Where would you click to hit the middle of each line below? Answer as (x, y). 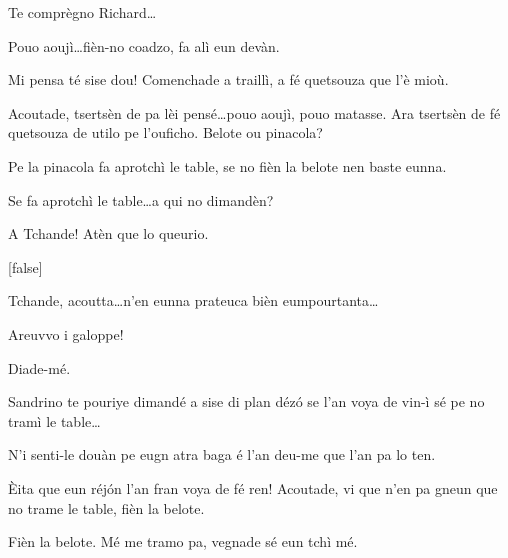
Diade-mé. (39, 367)
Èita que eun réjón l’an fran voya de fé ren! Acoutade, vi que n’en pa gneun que (253, 487)
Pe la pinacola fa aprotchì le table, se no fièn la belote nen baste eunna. (227, 165)
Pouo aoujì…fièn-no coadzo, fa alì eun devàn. (144, 45)
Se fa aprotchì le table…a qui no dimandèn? (141, 199)
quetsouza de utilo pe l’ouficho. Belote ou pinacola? (165, 132)
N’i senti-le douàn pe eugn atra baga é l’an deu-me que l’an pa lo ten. (222, 454)
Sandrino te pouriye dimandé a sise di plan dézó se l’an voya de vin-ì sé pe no (246, 401)
